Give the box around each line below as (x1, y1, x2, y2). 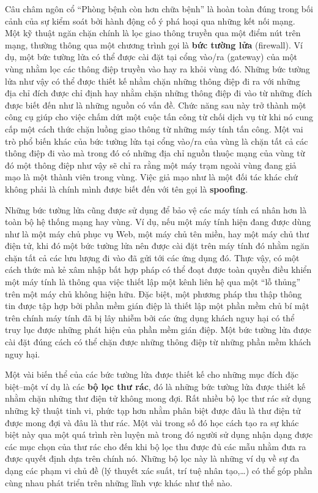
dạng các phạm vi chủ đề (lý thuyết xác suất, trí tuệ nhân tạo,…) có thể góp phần (5, 464, 312, 476)
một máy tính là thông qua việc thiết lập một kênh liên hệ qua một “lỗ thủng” (5, 275, 300, 288)
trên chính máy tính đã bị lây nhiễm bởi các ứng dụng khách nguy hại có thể (5, 311, 295, 324)
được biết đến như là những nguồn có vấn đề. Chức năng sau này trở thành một (5, 98, 306, 111)
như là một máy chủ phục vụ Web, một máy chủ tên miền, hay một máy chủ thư (5, 227, 309, 240)
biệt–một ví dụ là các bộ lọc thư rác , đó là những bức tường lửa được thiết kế (5, 380, 306, 392)
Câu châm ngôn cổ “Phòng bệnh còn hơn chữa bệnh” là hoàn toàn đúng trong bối (5, 2, 313, 15)
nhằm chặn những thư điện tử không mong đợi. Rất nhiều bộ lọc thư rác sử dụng (5, 392, 311, 405)
